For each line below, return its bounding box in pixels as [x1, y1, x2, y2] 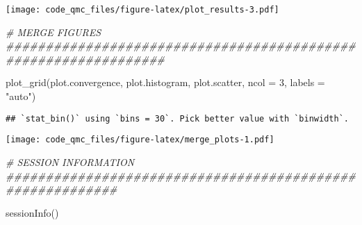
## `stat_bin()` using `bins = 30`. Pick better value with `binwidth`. [6, 113, 349, 124]
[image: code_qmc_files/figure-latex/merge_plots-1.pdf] [6, 135, 274, 145]
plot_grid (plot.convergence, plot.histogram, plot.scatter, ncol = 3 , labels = [6, 75, 325, 90]
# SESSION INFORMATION [6, 154, 135, 169]
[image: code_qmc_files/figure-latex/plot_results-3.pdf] [6, 5, 279, 15]
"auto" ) [6, 89, 36, 103]
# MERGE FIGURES [6, 24, 101, 39]
